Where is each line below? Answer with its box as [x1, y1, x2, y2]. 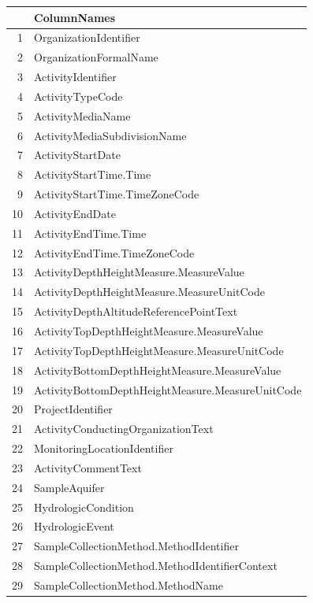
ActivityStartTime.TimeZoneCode [34, 186, 199, 202]
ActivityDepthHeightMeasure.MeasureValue [34, 264, 244, 280]
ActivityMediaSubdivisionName [34, 127, 187, 143]
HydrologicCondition [34, 498, 134, 515]
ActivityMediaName [34, 107, 131, 124]
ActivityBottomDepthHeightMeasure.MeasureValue [34, 361, 281, 378]
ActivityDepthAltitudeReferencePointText [34, 303, 238, 320]
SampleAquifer [34, 479, 105, 495]
